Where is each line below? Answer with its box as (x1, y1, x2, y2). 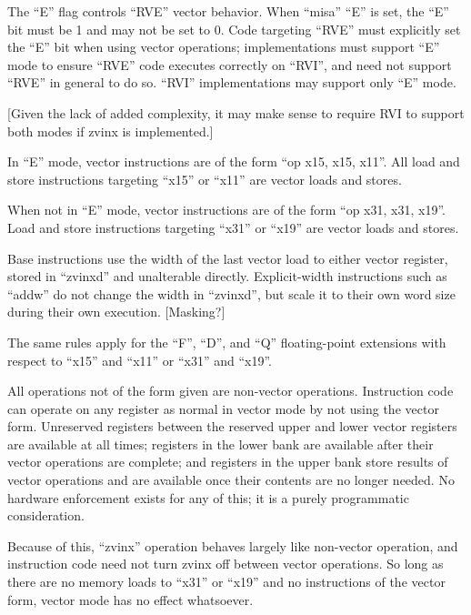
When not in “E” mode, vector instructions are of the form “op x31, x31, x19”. (7, 200, 446, 219)
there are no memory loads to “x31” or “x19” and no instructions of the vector (7, 572, 446, 591)
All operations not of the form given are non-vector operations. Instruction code (7, 381, 454, 400)
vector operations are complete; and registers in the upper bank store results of (7, 452, 448, 471)
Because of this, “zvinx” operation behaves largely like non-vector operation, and (7, 536, 458, 555)
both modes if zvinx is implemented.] (7, 121, 214, 140)
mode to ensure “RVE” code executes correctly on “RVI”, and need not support (7, 55, 452, 74)
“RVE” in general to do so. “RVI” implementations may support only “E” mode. (7, 73, 456, 92)
